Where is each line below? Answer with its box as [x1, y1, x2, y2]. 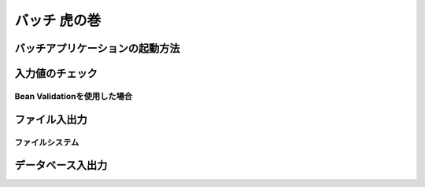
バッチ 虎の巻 [14, 12, 102, 29]
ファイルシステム [14, 137, 79, 148]
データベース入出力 [14, 159, 108, 172]
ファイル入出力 [14, 112, 87, 126]
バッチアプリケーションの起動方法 [14, 42, 180, 55]
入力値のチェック [14, 67, 98, 80]
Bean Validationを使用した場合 [14, 90, 133, 101]
